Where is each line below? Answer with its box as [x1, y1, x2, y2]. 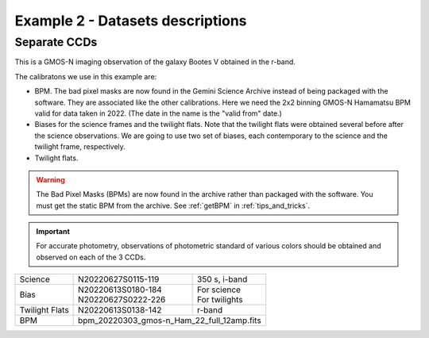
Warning [36, 175, 65, 184]
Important [36, 227, 71, 236]
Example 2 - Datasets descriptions [14, 12, 247, 29]
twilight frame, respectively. [34, 142, 126, 152]
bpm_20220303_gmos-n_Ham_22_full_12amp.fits [78, 315, 261, 326]
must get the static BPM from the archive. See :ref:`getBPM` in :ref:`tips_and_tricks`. [36, 201, 310, 210]
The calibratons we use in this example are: [14, 71, 157, 81]
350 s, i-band [197, 274, 248, 285]
